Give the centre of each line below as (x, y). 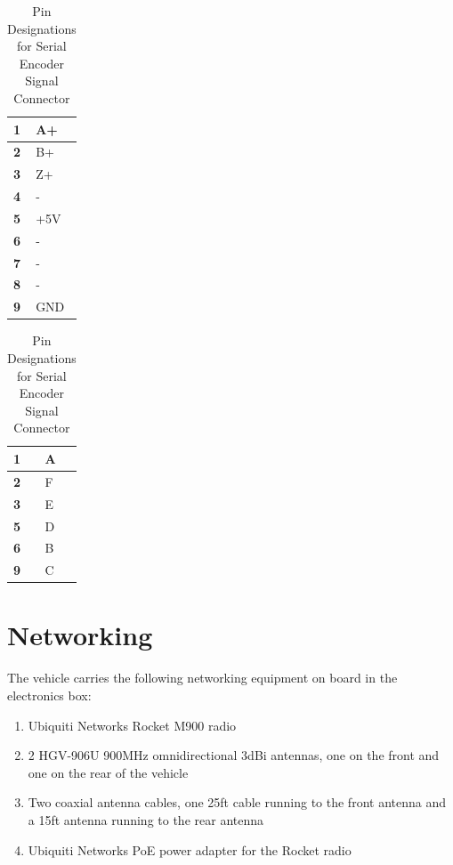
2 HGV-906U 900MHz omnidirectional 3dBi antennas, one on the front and (234, 755)
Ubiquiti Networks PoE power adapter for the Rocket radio (190, 849)
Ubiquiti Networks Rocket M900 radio (132, 725)
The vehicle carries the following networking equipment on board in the (202, 678)
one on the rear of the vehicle (108, 772)
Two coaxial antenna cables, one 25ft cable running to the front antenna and (237, 802)
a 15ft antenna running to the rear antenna (146, 819)
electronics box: (49, 695)
